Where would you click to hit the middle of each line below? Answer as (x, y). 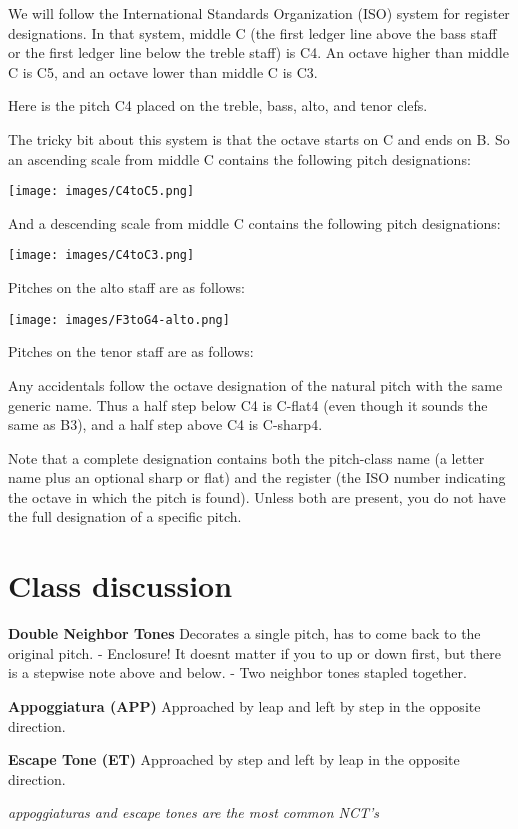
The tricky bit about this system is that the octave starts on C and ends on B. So (259, 138)
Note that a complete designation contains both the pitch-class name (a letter (246, 457)
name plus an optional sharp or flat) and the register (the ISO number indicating (257, 477)
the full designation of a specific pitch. (125, 516)
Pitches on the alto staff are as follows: (126, 287)
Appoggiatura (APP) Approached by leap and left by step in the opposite (244, 705)
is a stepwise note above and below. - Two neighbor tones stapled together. (237, 672)
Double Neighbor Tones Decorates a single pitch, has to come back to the (244, 633)
